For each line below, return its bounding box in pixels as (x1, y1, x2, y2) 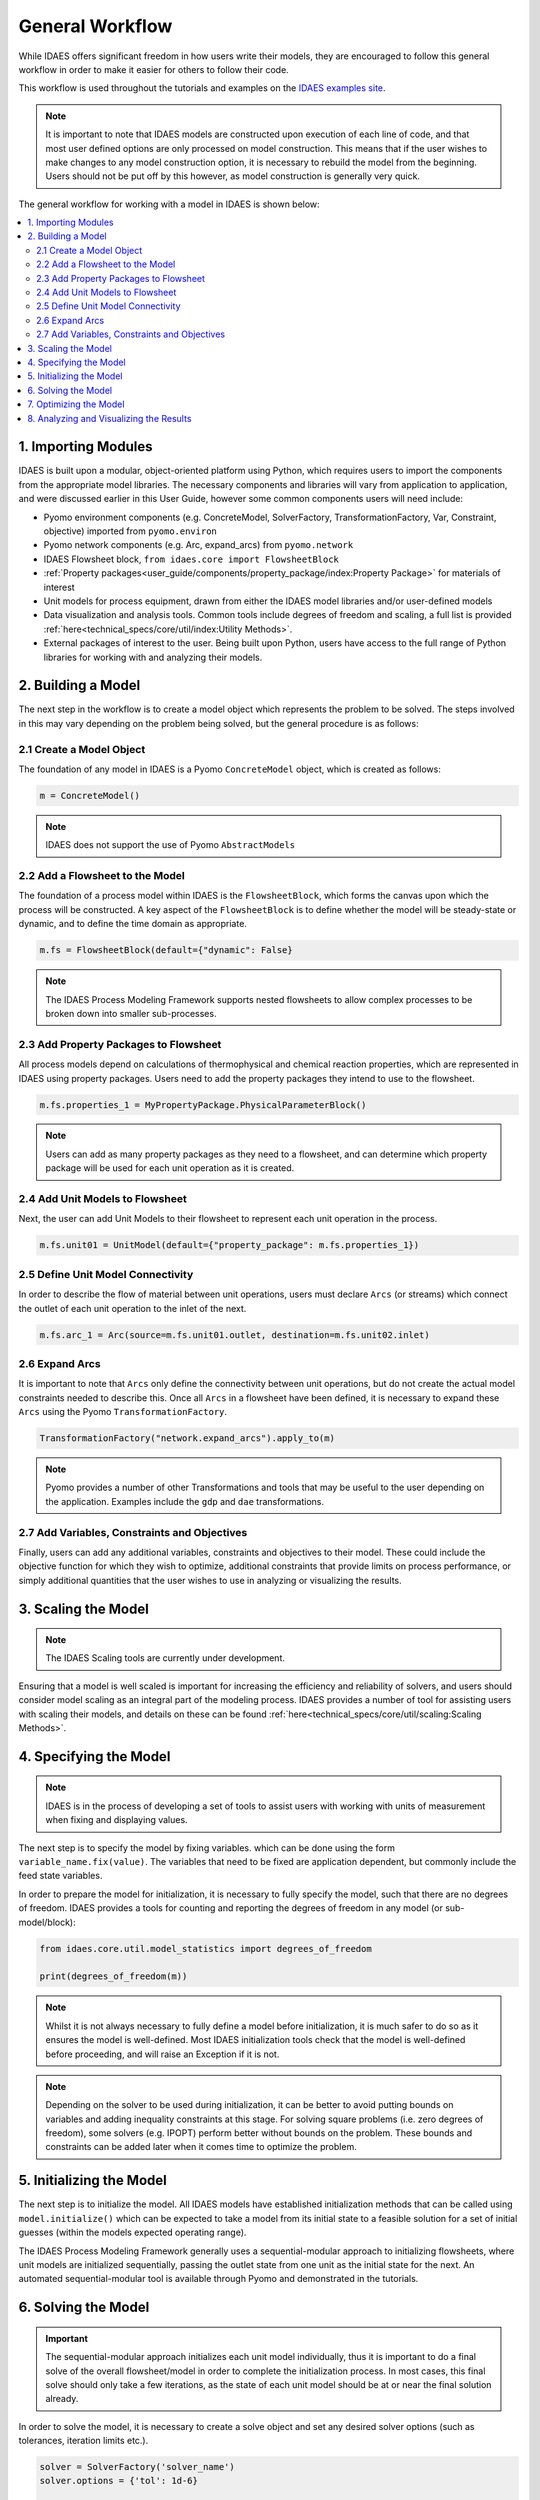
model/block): (18, 1916, 77, 1928)
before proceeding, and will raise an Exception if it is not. (45, 2048, 280, 2060)
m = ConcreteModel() (39, 790, 140, 801)
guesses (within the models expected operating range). (18, 2226, 247, 2239)
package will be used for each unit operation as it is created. (45, 1162, 295, 1174)
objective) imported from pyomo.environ (43, 525, 217, 537)
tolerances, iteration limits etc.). (18, 2435, 149, 2447)
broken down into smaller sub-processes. (45, 1007, 217, 1019)
